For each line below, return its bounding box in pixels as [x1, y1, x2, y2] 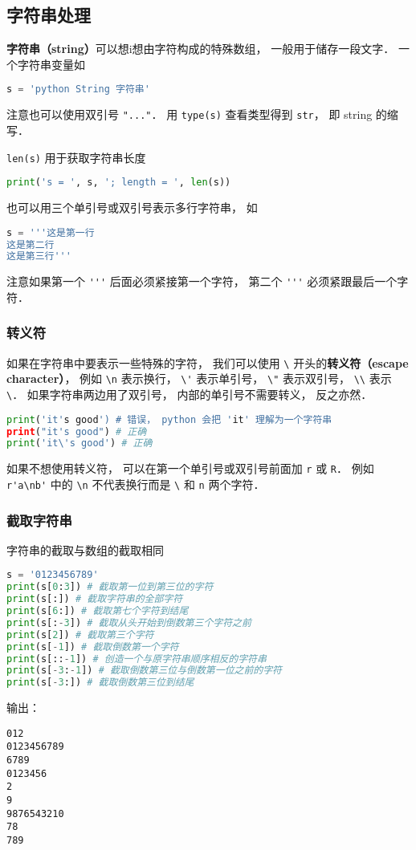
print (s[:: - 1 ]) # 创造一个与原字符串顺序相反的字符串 [6, 653, 267, 665]
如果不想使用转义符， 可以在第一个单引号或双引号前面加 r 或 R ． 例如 [6, 460, 374, 477]
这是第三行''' [6, 250, 71, 262]
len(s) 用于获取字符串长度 [6, 148, 146, 165]
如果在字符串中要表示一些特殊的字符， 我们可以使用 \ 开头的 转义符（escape [6, 354, 409, 371]
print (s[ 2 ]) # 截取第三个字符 [6, 628, 154, 641]
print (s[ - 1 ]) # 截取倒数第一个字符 [6, 641, 179, 653]
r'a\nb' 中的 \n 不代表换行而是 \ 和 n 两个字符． [6, 475, 265, 492]
